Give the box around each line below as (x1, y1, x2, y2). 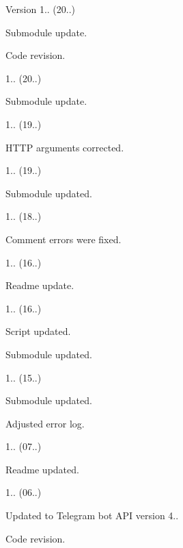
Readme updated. (5, 462, 79, 476)
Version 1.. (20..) (5, 2, 76, 16)
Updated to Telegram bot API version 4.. (5, 508, 179, 523)
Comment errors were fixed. (5, 232, 122, 246)
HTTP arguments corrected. (5, 140, 124, 154)
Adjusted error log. (5, 416, 85, 430)
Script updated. (5, 324, 71, 338)
